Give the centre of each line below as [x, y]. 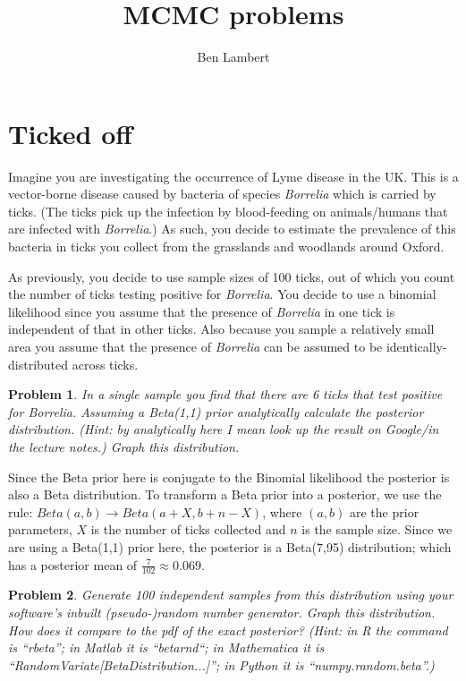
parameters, [40, 529]
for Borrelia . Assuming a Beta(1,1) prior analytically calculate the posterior [216, 411]
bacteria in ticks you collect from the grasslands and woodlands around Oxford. [226, 247]
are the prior [384, 511]
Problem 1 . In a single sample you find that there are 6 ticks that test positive [225, 394]
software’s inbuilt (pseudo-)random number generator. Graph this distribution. [222, 612]
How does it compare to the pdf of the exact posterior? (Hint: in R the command [228, 630]
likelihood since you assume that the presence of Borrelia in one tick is [202, 311]
